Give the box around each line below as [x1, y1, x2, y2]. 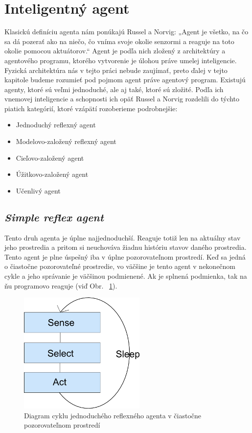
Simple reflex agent [4, 209, 104, 224]
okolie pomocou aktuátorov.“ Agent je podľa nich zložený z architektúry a [4, 46, 226, 56]
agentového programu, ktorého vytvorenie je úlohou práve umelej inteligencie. [4, 55, 237, 65]
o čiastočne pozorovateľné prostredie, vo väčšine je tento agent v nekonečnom [4, 261, 236, 271]
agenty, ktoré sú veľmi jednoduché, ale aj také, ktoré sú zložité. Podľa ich [4, 84, 224, 94]
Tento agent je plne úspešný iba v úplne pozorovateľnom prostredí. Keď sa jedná [4, 251, 246, 262]
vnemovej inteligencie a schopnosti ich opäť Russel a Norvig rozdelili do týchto [4, 94, 240, 104]
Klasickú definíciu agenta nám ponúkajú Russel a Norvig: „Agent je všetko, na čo [4, 26, 249, 37]
